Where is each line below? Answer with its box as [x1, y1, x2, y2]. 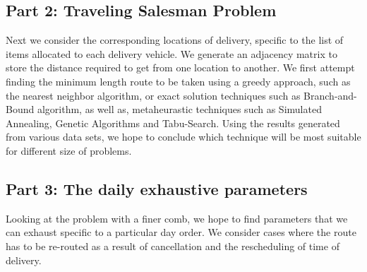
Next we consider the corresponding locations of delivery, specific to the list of [6, 32, 344, 47]
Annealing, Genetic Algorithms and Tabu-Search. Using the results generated [6, 115, 340, 130]
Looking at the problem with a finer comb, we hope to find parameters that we [6, 211, 348, 225]
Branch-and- [303, 88, 357, 102]
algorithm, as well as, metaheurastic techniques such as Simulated [37, 102, 322, 117]
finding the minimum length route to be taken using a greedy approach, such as [6, 73, 351, 88]
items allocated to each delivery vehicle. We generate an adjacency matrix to [6, 46, 337, 61]
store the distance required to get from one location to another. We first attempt [6, 60, 355, 75]
